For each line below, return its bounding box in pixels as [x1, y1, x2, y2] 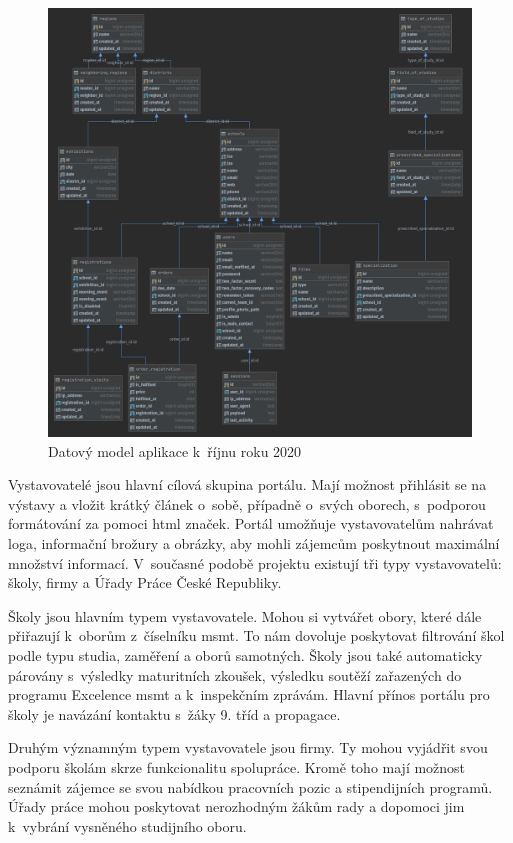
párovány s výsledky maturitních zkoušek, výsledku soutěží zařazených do [8, 664, 462, 685]
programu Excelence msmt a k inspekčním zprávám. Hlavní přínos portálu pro [8, 684, 490, 705]
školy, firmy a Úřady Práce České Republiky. [8, 572, 282, 593]
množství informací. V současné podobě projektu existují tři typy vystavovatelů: [8, 552, 502, 573]
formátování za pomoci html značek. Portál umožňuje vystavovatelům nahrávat [8, 513, 494, 534]
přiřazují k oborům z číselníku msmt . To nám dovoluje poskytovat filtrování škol [8, 625, 505, 646]
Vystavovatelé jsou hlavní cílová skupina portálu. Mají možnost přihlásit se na [8, 474, 487, 495]
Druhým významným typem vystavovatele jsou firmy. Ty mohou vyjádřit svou [8, 737, 488, 758]
